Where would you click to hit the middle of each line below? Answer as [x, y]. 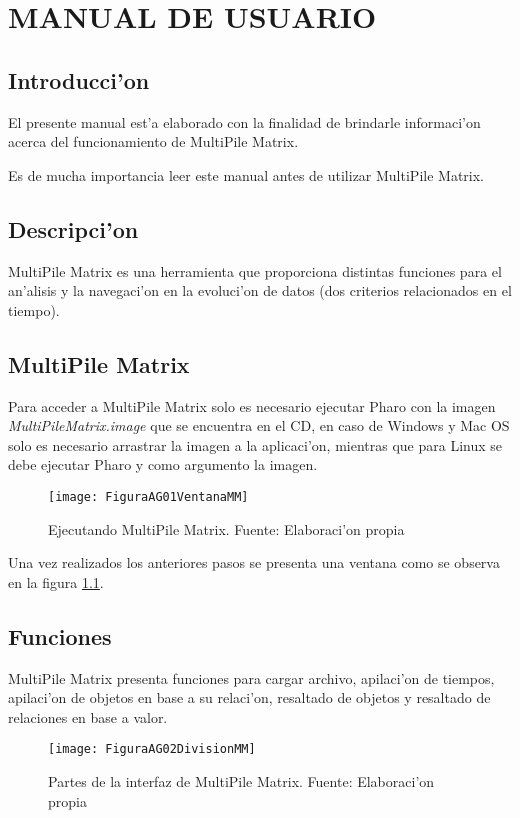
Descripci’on [73, 228]
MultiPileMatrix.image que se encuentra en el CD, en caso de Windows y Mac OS [259, 425]
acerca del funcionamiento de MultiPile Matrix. [153, 141]
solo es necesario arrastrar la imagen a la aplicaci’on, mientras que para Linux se [255, 444]
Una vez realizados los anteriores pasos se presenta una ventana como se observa [254, 562]
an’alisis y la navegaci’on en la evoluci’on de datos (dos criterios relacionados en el [260, 290]
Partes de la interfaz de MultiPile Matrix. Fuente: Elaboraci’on [241, 781]
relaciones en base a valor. [88, 716]
